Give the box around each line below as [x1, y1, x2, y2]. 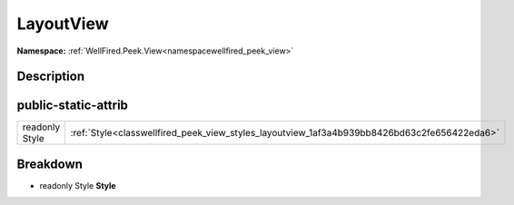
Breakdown [16, 156, 84, 171]
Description [16, 69, 85, 84]
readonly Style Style [39, 180, 117, 190]
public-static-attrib [16, 98, 129, 113]
